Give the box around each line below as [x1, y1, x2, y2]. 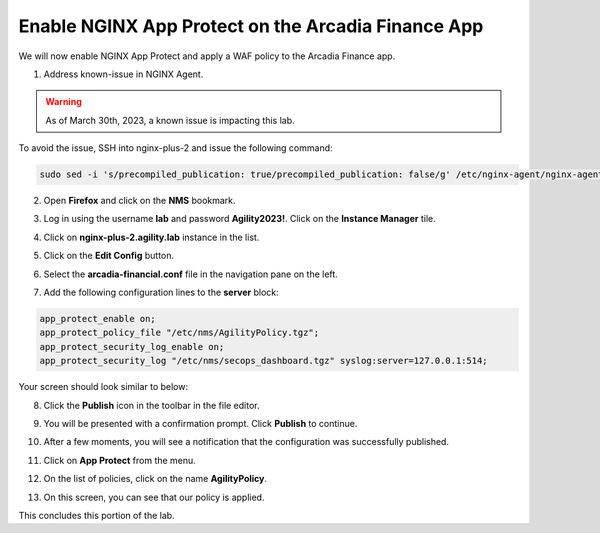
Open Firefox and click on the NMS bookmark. [43, 195, 236, 207]
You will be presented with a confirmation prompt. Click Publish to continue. [43, 417, 358, 429]
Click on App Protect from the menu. [43, 454, 197, 466]
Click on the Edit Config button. [43, 250, 175, 262]
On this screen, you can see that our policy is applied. [43, 491, 265, 503]
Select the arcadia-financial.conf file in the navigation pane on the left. [43, 268, 339, 280]
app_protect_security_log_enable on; [39, 341, 225, 352]
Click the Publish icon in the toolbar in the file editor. [43, 399, 260, 411]
